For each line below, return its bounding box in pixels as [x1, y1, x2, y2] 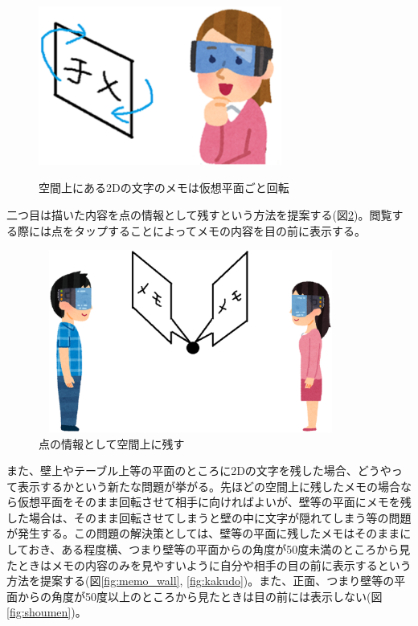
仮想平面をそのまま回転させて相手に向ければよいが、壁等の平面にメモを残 [17, 493, 412, 510]
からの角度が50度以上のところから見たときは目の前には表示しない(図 [17, 587, 383, 604]
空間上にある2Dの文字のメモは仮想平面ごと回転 [39, 179, 289, 196]
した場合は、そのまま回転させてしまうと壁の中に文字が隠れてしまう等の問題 [6, 509, 412, 526]
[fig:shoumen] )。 [6, 603, 87, 620]
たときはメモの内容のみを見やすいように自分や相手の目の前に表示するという [6, 556, 412, 573]
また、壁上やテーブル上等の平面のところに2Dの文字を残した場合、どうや [6, 462, 391, 479]
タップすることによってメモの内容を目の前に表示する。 [73, 222, 366, 239]
